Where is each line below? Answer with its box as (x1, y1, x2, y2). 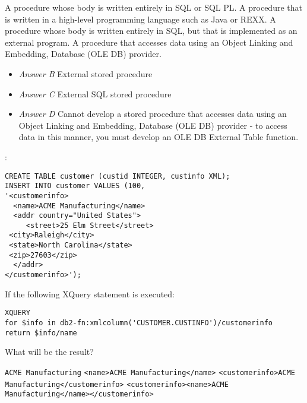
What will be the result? (5, 345, 94, 358)
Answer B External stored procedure (18, 67, 153, 80)
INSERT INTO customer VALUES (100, (5, 182, 145, 191)
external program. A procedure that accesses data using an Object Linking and (5, 36, 293, 48)
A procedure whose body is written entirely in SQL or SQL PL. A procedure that (5, 1, 302, 13)
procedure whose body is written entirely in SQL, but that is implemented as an (5, 24, 297, 37)
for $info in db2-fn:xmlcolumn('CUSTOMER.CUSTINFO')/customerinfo (5, 319, 273, 327)
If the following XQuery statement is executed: (5, 287, 175, 300)
